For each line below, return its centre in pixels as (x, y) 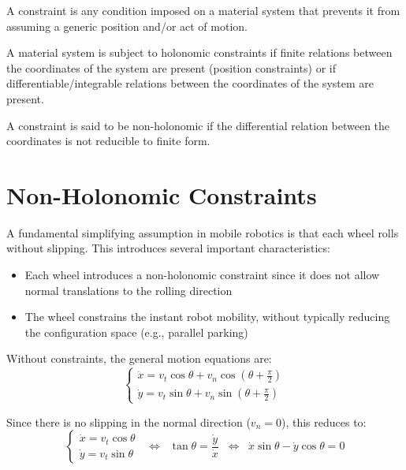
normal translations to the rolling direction (129, 290)
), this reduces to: (324, 422)
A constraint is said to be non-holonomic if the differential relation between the (198, 125)
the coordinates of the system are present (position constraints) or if (171, 67)
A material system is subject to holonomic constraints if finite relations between (199, 52)
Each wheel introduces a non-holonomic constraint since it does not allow (202, 275)
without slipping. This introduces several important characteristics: (168, 248)
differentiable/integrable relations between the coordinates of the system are (190, 83)
